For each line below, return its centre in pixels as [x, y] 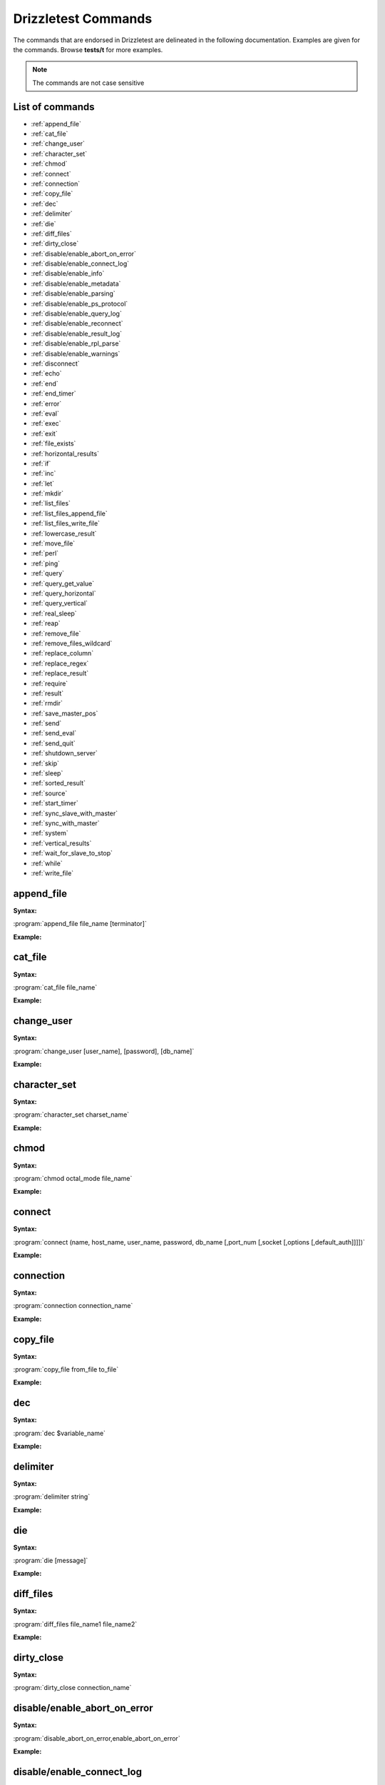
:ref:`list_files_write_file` [65, 523]
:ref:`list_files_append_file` [70, 513]
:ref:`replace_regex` [60, 663]
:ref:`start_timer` [55, 803]
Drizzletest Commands [83, 19]
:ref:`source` [49, 793]
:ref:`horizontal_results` [65, 453]
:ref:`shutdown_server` [64, 753]
